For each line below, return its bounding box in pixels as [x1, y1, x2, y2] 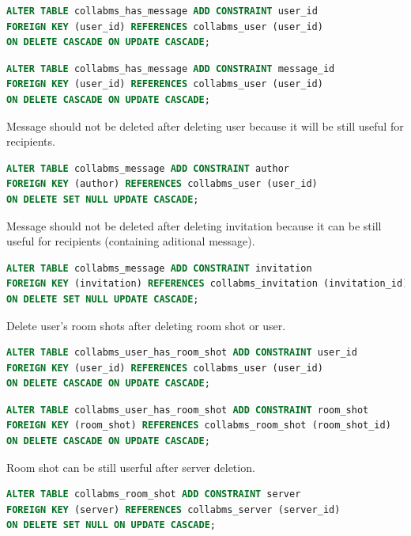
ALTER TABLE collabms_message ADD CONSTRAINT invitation [6, 262, 312, 274]
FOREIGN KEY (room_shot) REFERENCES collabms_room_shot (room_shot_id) [6, 420, 391, 431]
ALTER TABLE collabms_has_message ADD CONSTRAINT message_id [6, 63, 335, 74]
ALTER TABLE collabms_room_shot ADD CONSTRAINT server [6, 488, 301, 500]
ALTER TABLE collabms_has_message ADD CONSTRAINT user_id [6, 6, 318, 17]
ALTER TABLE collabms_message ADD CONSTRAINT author [6, 162, 289, 174]
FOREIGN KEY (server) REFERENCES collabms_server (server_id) [6, 504, 341, 515]
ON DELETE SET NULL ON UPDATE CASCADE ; [6, 519, 217, 531]
